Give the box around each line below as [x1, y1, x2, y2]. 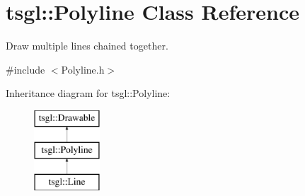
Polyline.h [61, 62, 105, 76]
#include [6, 62, 45, 76]
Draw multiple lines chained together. [6, 38, 168, 53]
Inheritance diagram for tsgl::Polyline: [6, 86, 171, 100]
